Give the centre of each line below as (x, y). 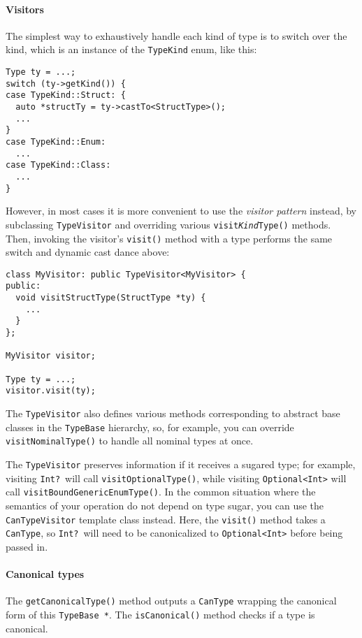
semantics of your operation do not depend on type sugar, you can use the (165, 505)
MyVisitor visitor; (51, 356)
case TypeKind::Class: (58, 165)
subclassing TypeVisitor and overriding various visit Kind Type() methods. (168, 224)
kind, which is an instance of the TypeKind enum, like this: (131, 49)
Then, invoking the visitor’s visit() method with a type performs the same (169, 238)
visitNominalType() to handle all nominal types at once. (130, 441)
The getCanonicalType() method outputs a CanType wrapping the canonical (171, 601)
